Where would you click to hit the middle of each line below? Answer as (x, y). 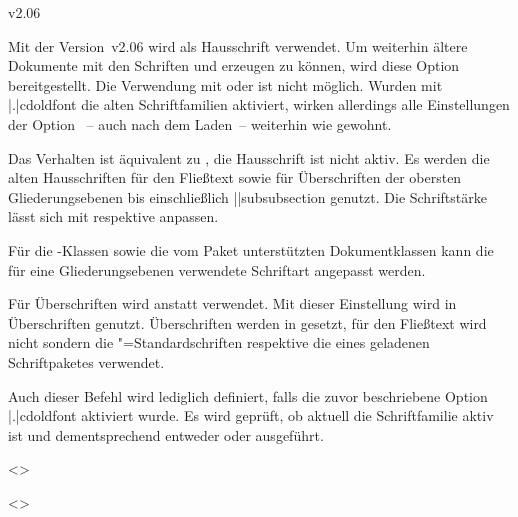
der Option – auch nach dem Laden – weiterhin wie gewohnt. (200, 123)
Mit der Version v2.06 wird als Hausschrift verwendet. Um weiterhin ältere (238, 45)
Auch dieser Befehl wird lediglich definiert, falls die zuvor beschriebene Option (248, 395)
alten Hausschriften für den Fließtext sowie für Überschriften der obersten (235, 177)
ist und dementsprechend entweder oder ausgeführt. (166, 434)
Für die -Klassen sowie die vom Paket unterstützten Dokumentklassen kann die (251, 249)
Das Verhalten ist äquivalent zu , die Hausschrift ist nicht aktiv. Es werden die (249, 157)
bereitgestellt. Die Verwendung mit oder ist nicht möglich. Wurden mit (225, 84)
